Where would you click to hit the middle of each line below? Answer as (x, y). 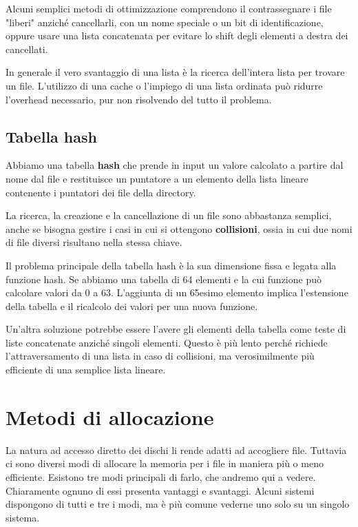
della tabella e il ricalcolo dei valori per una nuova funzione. (132, 306)
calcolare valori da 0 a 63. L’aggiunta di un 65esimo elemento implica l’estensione (177, 292)
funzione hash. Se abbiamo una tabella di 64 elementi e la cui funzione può (164, 279)
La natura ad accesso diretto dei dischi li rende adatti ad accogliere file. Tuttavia (176, 449)
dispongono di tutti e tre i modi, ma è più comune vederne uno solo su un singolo (178, 504)
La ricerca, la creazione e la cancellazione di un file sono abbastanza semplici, (169, 215)
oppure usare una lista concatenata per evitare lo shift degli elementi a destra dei (177, 35)
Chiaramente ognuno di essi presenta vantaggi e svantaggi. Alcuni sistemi (160, 490)
